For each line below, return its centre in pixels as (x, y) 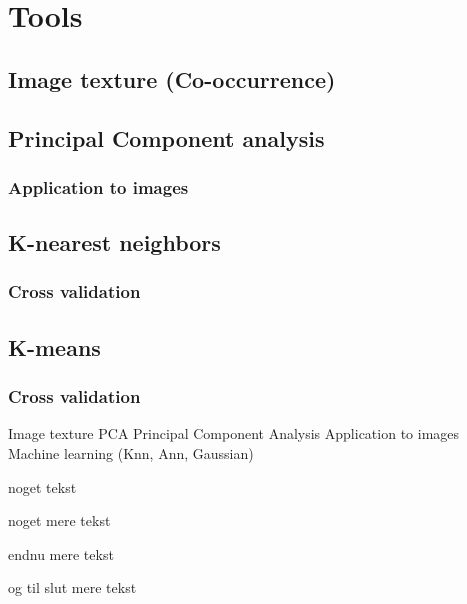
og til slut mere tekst (72, 587)
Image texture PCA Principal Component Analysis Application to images (234, 433)
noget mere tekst (59, 520)
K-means (54, 346)
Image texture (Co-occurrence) (172, 78)
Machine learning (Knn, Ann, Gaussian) (131, 453)
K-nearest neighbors (114, 242)
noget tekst (42, 486)
